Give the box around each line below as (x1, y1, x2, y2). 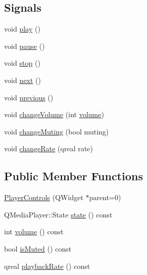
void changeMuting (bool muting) (4, 126, 109, 136)
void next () (4, 74, 41, 85)
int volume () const (4, 226, 64, 237)
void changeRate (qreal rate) (4, 143, 93, 154)
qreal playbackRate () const (4, 260, 90, 271)
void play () (4, 23, 41, 34)
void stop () (4, 58, 41, 68)
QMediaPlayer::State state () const (4, 209, 113, 219)
